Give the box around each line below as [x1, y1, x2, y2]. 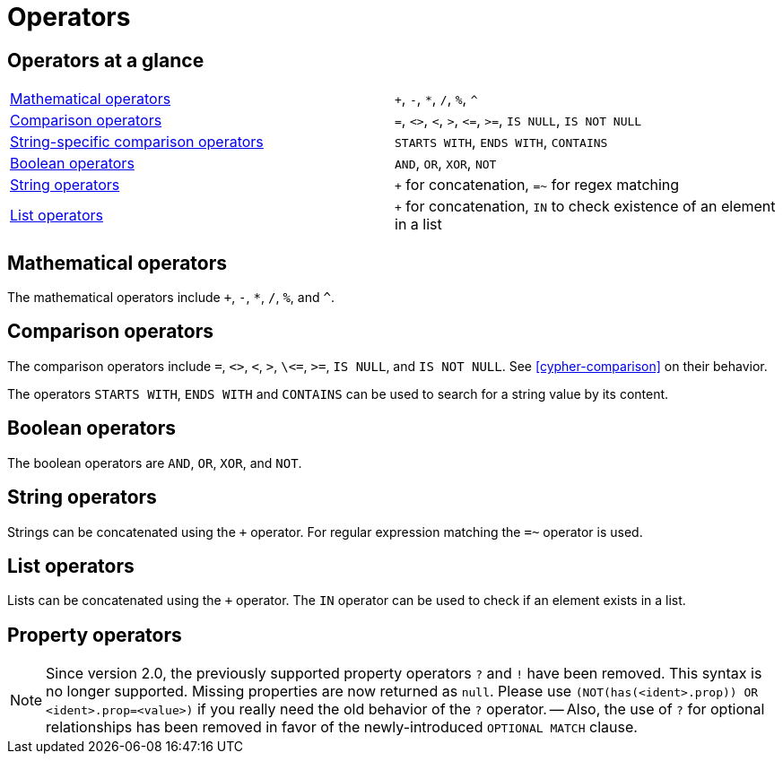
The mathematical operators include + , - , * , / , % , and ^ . [7, 290, 335, 306]
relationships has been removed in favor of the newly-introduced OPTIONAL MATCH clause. [46, 718, 638, 737]
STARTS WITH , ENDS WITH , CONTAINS [395, 133, 608, 151]
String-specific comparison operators [10, 133, 264, 151]
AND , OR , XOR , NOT [395, 154, 497, 173]
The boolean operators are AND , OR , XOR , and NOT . [7, 454, 302, 471]
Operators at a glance [7, 48, 204, 72]
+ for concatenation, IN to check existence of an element [395, 197, 776, 216]
